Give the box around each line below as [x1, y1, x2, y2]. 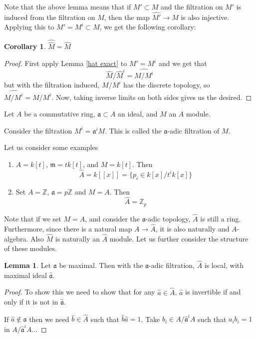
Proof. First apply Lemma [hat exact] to [4, 58, 127, 68]
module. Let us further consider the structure [109, 233, 249, 243]
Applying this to [4, 21, 54, 32]
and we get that [158, 58, 207, 68]
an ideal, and [118, 108, 158, 119]
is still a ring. [200, 213, 241, 224]
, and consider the [85, 213, 140, 224]
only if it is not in [4, 296, 58, 307]
